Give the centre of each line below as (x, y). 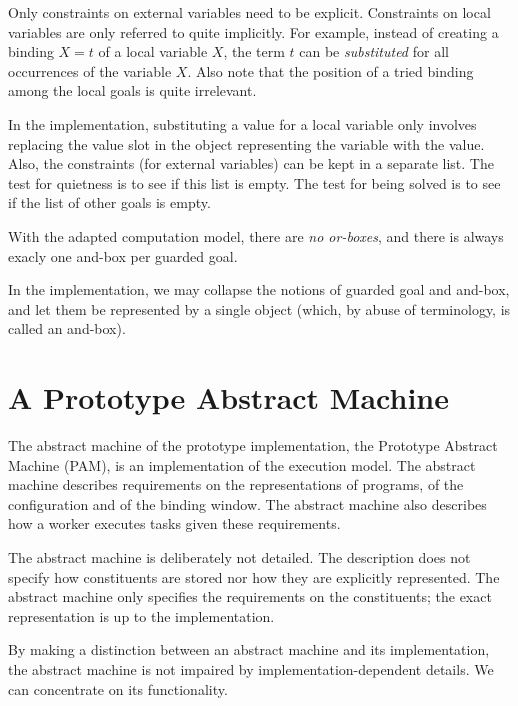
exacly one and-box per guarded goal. (123, 255)
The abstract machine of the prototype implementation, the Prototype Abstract (253, 445)
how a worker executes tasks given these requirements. (174, 523)
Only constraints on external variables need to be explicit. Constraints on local (249, 12)
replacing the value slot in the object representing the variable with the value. (246, 143)
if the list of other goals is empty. (109, 202)
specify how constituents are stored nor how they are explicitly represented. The (254, 576)
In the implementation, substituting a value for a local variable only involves (242, 123)
